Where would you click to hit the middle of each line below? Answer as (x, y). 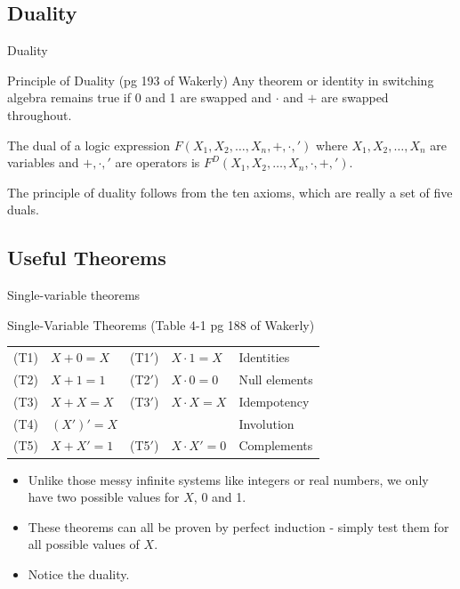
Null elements (276, 379)
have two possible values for (104, 497)
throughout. (40, 114)
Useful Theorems (87, 258)
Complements (276, 445)
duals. (23, 210)
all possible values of (84, 544)
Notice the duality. (79, 573)
